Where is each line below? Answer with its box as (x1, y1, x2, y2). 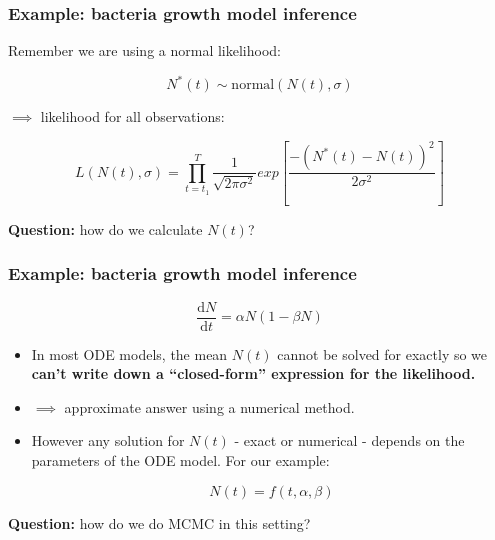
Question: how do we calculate (8, 218, 203, 239)
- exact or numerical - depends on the (234, 430, 465, 451)
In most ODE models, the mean (31, 343, 228, 364)
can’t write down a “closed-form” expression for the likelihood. (31, 363, 476, 384)
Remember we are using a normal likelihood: (8, 40, 281, 61)
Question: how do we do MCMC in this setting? (8, 512, 311, 533)
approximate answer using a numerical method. (64, 396, 355, 417)
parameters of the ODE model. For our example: (31, 450, 330, 471)
